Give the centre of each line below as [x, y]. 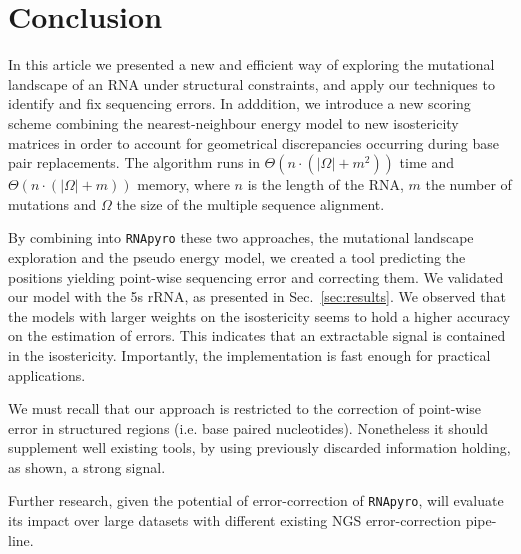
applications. [47, 374]
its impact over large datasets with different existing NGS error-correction [234, 520]
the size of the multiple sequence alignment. [250, 203]
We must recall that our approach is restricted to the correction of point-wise [245, 408]
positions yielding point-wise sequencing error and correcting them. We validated [256, 276]
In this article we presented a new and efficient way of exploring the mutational [251, 64]
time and [426, 162]
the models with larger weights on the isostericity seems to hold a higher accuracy [259, 315]
